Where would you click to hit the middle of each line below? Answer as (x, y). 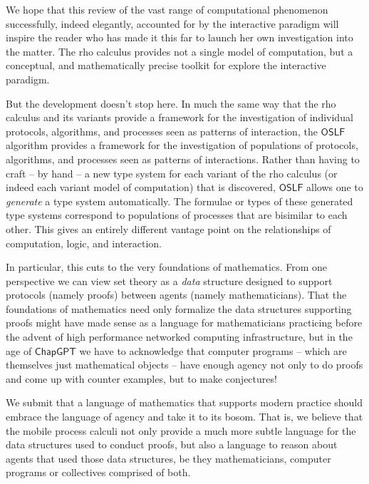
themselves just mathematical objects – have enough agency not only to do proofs (184, 365)
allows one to (335, 187)
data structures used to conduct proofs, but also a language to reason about (172, 444)
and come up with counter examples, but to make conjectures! (141, 378)
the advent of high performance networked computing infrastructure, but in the (179, 337)
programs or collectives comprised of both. (98, 472)
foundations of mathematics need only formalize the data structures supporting (179, 308)
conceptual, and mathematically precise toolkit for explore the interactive (166, 65)
